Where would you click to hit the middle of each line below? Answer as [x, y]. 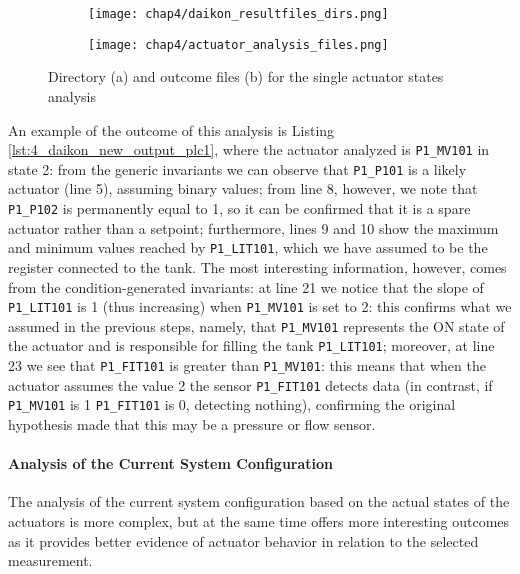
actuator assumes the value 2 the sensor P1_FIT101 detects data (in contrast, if [250, 384]
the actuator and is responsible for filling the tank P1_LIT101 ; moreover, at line [251, 345]
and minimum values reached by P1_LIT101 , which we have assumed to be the [248, 247]
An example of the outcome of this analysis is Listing [171, 129]
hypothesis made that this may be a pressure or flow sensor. [192, 424]
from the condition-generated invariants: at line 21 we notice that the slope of [246, 286]
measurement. [50, 560]
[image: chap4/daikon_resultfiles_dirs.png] [238, 14]
